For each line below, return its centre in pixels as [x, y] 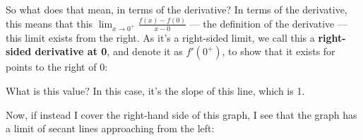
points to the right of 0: [57, 67]
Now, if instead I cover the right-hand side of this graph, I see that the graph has [181, 114]
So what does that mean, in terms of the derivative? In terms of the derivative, [177, 9]
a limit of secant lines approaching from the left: [110, 128]
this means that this [49, 23]
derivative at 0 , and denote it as [109, 51]
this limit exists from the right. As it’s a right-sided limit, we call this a [160, 37]
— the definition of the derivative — [268, 23]
